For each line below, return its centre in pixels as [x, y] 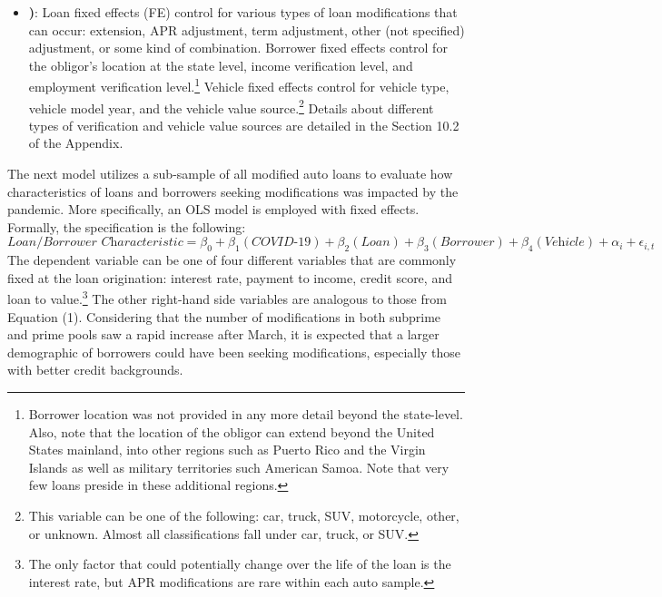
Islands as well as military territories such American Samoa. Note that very [239, 467]
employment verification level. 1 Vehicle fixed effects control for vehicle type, [239, 85]
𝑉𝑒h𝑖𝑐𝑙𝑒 [564, 243]
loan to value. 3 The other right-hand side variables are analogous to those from [227, 298]
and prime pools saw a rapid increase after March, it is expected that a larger [223, 334]
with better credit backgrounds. [95, 370]
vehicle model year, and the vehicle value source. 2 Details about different [231, 106]
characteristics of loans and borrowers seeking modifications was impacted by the [233, 191]
